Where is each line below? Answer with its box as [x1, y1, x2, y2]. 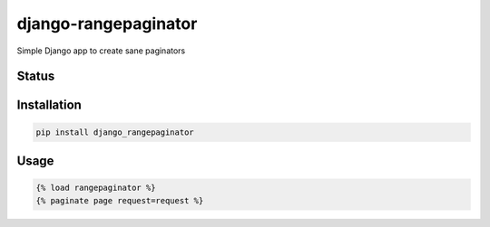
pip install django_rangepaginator [35, 127, 194, 137]
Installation [16, 98, 82, 113]
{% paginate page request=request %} [35, 195, 204, 205]
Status [16, 69, 55, 84]
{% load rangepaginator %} [35, 183, 156, 194]
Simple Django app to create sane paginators [16, 45, 186, 56]
